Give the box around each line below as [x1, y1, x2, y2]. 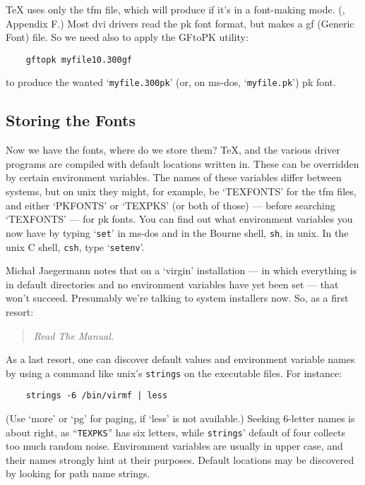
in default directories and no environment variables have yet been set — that [6, 276, 339, 291]
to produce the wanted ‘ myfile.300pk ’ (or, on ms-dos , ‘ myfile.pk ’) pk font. [6, 75, 336, 90]
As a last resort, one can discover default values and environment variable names [6, 352, 355, 367]
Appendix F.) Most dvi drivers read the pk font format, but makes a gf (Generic [6, 16, 354, 30]
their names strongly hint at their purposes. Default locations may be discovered [6, 452, 354, 467]
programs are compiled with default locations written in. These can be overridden [6, 156, 359, 171]
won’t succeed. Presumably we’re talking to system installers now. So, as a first [6, 290, 349, 305]
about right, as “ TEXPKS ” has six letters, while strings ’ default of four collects [6, 424, 345, 439]
